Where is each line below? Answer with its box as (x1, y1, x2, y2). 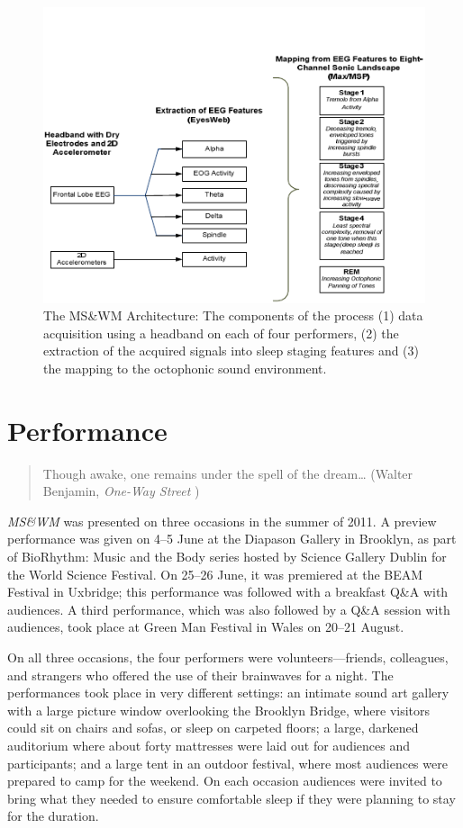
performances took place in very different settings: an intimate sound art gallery (7, 683, 449, 702)
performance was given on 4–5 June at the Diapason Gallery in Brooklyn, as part (7, 529, 457, 548)
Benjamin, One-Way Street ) (42, 481, 200, 500)
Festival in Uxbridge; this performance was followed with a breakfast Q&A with (7, 582, 449, 601)
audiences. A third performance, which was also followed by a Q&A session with (7, 599, 450, 618)
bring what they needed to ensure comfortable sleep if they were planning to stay (7, 788, 456, 807)
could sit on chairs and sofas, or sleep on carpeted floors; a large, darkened (7, 718, 419, 737)
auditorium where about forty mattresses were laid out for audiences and (7, 735, 410, 754)
